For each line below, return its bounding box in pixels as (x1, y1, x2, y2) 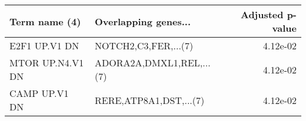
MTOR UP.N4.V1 (9, 56, 84, 69)
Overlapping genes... (94, 14, 191, 28)
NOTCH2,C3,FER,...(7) (94, 39, 194, 52)
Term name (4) (9, 14, 81, 28)
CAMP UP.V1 (9, 86, 69, 100)
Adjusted (240, 8, 284, 21)
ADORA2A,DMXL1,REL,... (94, 56, 211, 69)
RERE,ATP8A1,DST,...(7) (94, 93, 205, 107)
